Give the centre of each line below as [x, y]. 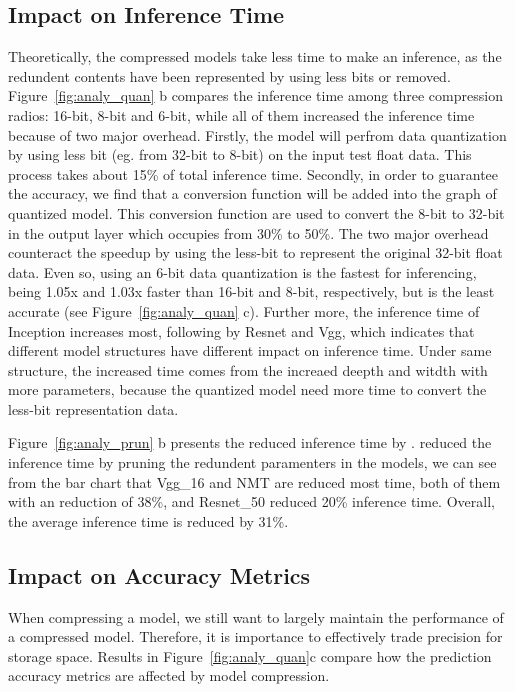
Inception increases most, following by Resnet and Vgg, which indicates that [241, 330]
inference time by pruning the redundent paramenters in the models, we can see [252, 462]
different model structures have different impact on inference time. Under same [250, 350]
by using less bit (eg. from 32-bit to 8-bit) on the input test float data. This [240, 154]
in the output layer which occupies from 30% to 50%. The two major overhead [248, 232]
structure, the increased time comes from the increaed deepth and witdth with [248, 369]
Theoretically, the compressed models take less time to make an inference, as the [255, 56]
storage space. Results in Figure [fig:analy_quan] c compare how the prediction [250, 655]
